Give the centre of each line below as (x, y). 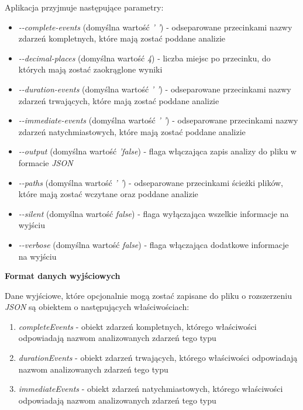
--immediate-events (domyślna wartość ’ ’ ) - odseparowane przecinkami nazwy (158, 120)
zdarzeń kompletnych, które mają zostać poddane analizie (122, 38)
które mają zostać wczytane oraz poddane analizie (108, 194)
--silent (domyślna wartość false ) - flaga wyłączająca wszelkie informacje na (154, 213)
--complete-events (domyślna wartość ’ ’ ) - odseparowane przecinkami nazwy (155, 27)
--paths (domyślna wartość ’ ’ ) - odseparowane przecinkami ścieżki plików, (151, 182)
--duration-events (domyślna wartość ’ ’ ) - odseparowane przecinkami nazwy (155, 89)
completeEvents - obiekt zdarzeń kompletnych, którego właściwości (137, 326)
